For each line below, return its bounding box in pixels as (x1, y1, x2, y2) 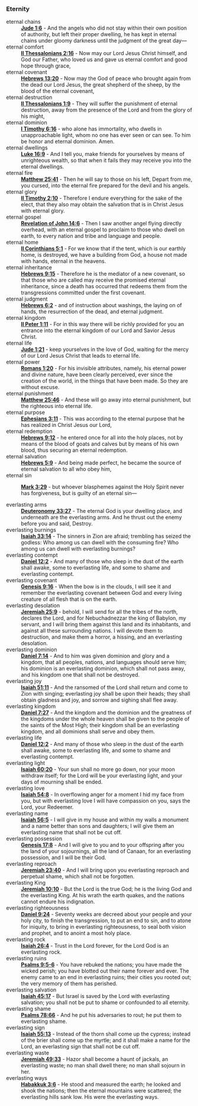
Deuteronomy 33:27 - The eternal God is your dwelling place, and (21, 508, 183, 515)
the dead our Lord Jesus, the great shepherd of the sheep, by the (21, 81, 180, 88)
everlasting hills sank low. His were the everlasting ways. (21, 1094, 159, 1101)
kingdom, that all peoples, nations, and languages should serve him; (21, 659, 187, 666)
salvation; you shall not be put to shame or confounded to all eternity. (21, 999, 190, 1006)
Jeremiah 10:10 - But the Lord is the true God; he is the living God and (21, 885, 192, 893)
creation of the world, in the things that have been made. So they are (21, 377, 188, 384)
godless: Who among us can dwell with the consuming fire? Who (21, 539, 179, 546)
